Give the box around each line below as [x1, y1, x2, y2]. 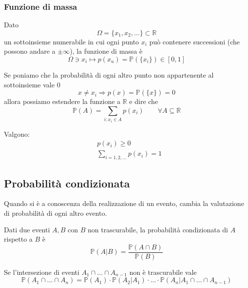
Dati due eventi [4, 224, 50, 234]
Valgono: [4, 128, 30, 139]
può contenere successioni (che [149, 36, 240, 46]
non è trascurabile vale [129, 267, 197, 277]
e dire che [129, 96, 158, 106]
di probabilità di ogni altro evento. [4, 208, 107, 218]
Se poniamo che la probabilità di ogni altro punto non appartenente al [4, 70, 214, 80]
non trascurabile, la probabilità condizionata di [87, 224, 229, 234]
